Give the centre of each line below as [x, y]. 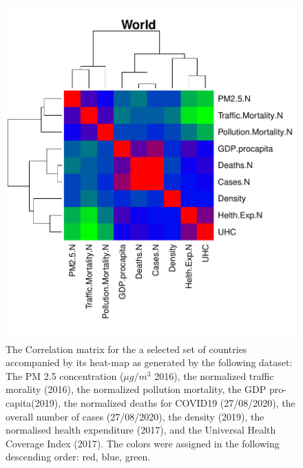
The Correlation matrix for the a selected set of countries [126, 349]
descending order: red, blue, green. [78, 457]
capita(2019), [33, 402]
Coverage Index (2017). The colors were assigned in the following [143, 443]
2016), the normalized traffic [214, 375]
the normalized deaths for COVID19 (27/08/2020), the [179, 402]
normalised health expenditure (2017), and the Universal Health [141, 430]
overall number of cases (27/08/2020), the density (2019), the [135, 416]
